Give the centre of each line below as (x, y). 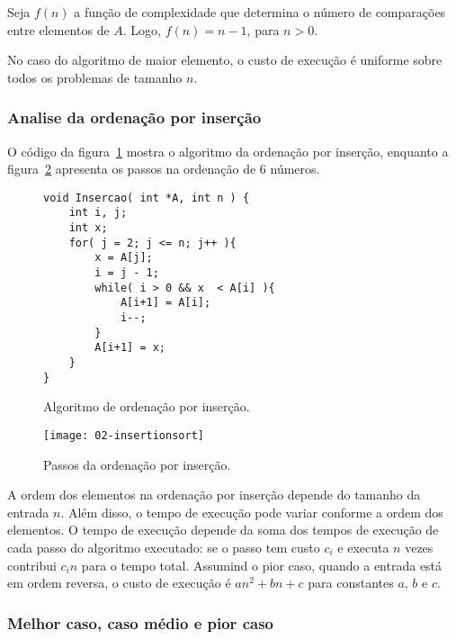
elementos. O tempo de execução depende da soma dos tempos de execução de (223, 530)
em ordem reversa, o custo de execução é (119, 583)
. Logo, (142, 29)
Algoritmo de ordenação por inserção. (147, 406)
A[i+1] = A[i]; (165, 303)
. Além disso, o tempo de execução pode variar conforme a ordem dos (252, 512)
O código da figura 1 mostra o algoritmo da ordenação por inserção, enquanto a (228, 151)
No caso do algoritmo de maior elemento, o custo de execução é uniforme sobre (225, 60)
